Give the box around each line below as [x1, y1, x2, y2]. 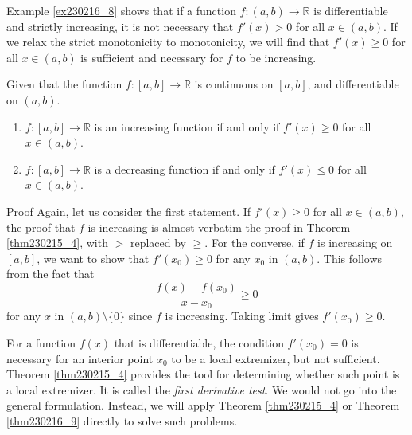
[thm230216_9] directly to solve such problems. [6, 412, 238, 429]
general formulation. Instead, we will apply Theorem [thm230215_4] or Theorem [6, 397, 400, 413]
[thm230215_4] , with [6, 234, 108, 251]
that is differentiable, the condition [114, 335, 284, 351]
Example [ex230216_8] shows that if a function [6, 2, 236, 18]
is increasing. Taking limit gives [165, 308, 319, 324]
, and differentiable [307, 76, 399, 92]
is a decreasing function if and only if [94, 160, 275, 177]
